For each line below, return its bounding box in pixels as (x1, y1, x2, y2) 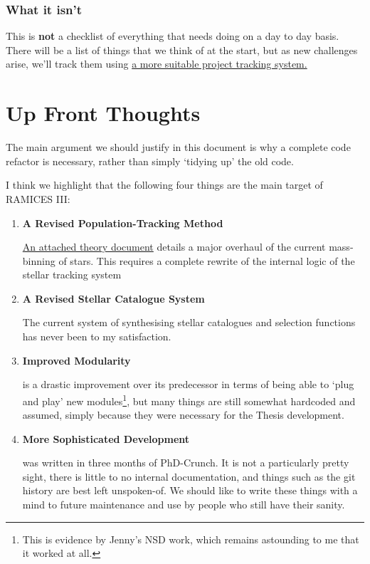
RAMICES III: (6, 191, 70, 206)
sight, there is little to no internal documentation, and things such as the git (22, 469, 356, 484)
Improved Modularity (22, 352, 131, 367)
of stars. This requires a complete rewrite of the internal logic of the (58, 253, 355, 268)
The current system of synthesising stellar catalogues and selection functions (22, 315, 356, 330)
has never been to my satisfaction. (22, 329, 171, 344)
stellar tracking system (22, 267, 122, 282)
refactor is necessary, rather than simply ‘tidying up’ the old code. (6, 153, 294, 168)
